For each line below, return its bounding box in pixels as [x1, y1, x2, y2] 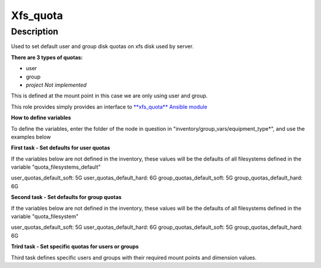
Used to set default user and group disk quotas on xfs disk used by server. [11, 43, 194, 50]
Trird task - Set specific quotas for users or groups [11, 243, 139, 250]
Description [11, 26, 59, 37]
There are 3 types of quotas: [11, 53, 83, 61]
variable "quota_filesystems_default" [11, 163, 101, 171]
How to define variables [11, 114, 71, 121]
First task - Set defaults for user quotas [11, 144, 110, 152]
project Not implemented [26, 81, 87, 89]
